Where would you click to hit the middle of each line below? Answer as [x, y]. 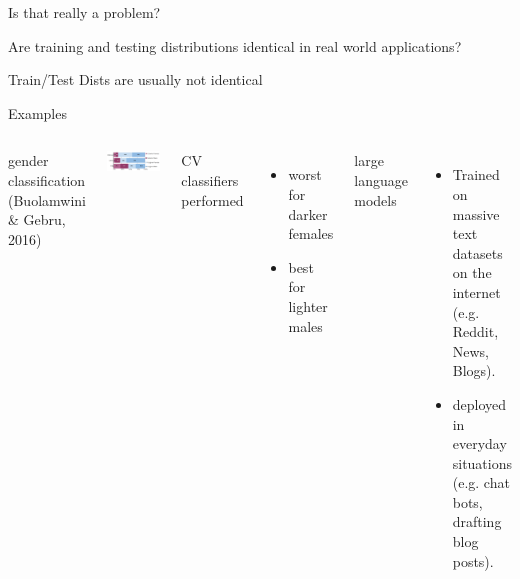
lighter [308, 305]
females [311, 233]
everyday [479, 443]
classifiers [210, 179]
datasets [477, 252]
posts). [473, 560]
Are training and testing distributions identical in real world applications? [235, 45]
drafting [477, 521]
